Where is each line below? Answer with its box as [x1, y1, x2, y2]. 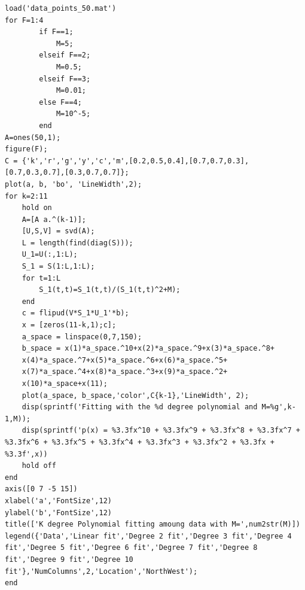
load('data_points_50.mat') [5, 4, 117, 13]
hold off [22, 461, 56, 470]
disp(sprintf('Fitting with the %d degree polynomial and [22, 403, 258, 412]
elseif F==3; [39, 74, 91, 83]
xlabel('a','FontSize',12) [5, 496, 112, 505]
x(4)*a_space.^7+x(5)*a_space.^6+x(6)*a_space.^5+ [22, 355, 228, 364]
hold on [22, 203, 52, 212]
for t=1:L [22, 273, 61, 282]
